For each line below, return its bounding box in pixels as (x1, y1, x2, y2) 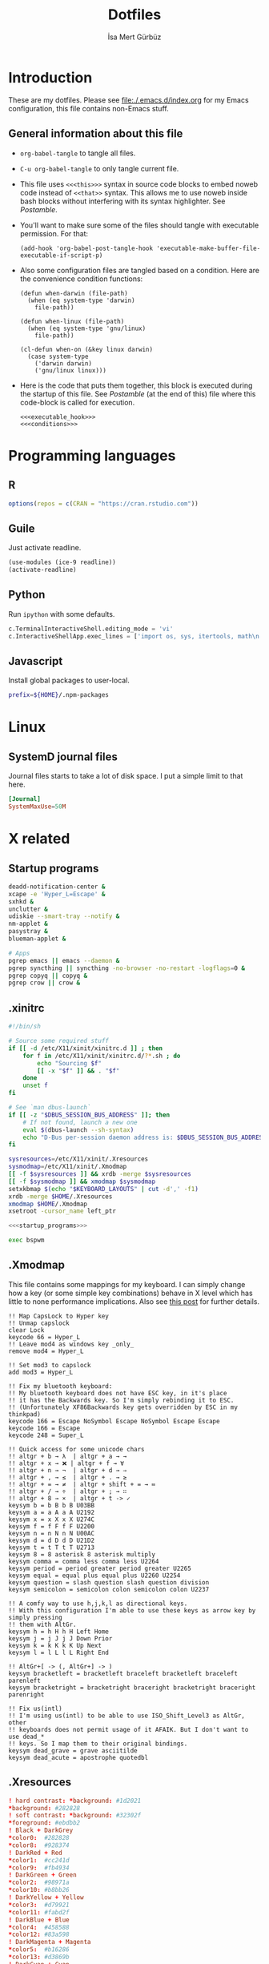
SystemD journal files (8, 750, 118, 763)
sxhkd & (8, 897, 34, 906)
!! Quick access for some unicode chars (8, 1445, 146, 1453)
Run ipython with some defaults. (8, 609, 115, 618)
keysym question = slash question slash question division (8, 1578, 210, 1587)
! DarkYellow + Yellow (8, 1894, 84, 1902)
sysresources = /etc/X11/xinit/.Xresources (8, 1155, 149, 1163)
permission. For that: (19, 228, 89, 238)
